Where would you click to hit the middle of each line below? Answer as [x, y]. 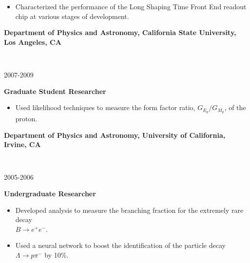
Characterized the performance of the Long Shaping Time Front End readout [131, 6]
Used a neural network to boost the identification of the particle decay [120, 245]
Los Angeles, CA [33, 42]
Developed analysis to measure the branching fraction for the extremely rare [129, 210]
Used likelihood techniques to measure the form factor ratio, [105, 107]
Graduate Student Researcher [55, 91]
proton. [26, 119]
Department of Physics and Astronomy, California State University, [120, 32]
